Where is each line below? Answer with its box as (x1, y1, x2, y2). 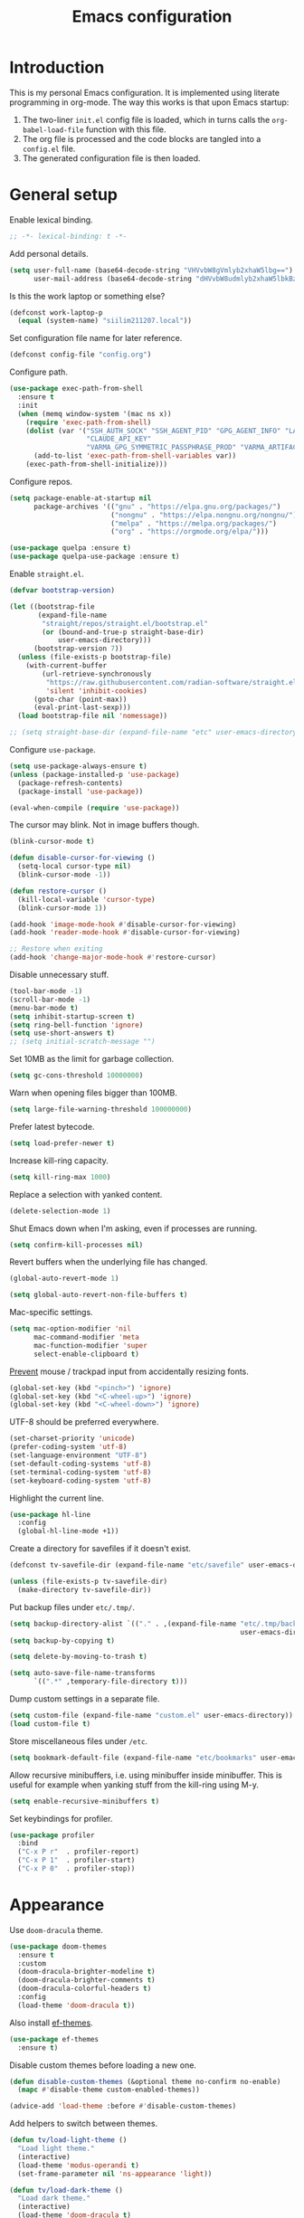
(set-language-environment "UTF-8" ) (9, 1451, 147, 1460)
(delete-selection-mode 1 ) (9, 1206, 111, 1216)
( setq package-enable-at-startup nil (9, 493, 152, 503)
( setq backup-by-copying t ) (9, 1635, 116, 1645)
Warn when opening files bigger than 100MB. (9, 1087, 178, 1098)
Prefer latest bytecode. (9, 1121, 95, 1132)
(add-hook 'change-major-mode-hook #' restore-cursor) (9, 953, 217, 962)
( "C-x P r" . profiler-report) (17, 1847, 140, 1856)
